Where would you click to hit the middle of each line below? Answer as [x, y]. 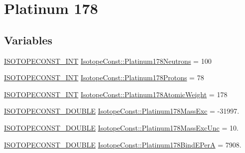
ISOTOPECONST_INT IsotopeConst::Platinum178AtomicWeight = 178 [116, 94]
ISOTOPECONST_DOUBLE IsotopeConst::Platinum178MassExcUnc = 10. [121, 127]
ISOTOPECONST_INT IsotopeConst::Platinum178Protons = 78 [104, 77]
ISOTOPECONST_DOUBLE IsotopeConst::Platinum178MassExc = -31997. [122, 111]
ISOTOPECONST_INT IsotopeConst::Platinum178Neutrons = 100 [108, 61]
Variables [28, 40]
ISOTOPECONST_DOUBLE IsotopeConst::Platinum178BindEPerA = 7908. [123, 144]
